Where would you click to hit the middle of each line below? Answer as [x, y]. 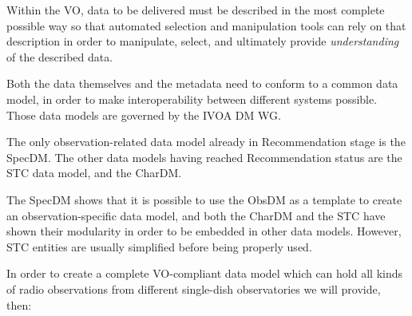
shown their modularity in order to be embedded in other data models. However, [204, 231]
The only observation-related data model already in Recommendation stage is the [206, 142]
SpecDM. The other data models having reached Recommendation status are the [204, 157]
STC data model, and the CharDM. [94, 173]
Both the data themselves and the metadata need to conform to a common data [202, 83]
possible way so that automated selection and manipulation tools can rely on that [206, 25]
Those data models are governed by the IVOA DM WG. [144, 115]
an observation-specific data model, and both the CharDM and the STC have [196, 215]
